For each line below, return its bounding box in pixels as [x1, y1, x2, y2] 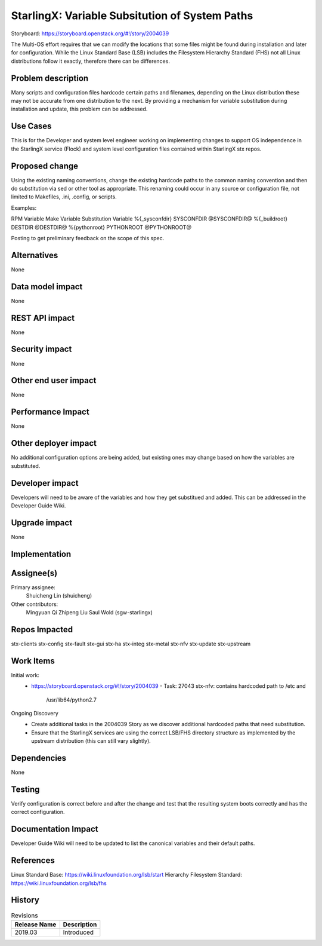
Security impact [11, 344, 72, 354]
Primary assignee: [11, 583, 56, 591]
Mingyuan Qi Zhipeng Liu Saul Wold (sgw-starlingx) [26, 608, 153, 616]
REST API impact [11, 313, 75, 323]
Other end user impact [11, 375, 97, 385]
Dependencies [11, 753, 67, 763]
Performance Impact [11, 407, 89, 417]
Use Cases [11, 121, 52, 131]
